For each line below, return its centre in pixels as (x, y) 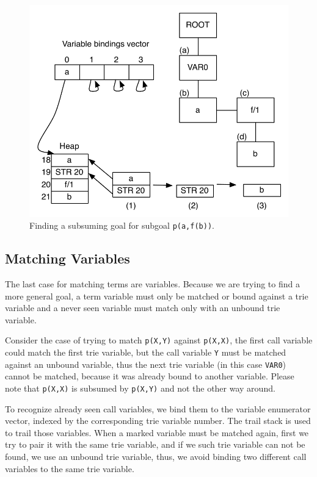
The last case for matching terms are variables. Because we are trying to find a (152, 284)
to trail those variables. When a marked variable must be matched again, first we (157, 432)
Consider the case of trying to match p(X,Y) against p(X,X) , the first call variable (159, 340)
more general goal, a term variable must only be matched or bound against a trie (157, 296)
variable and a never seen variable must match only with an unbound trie (143, 308)
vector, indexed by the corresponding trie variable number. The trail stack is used (158, 421)
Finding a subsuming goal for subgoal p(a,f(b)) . (122, 225)
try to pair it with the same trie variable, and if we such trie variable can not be (155, 444)
